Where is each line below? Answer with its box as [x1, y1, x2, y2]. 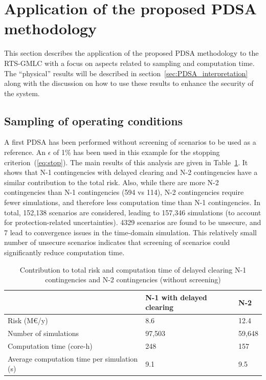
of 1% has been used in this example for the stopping [53, 147, 220, 158]
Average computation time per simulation [8, 353, 138, 364]
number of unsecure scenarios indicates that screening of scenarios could [4, 237, 230, 248]
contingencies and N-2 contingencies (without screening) [45, 274, 221, 285]
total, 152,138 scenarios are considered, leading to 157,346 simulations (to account [4, 207, 261, 217]
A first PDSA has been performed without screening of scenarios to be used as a [4, 137, 256, 147]
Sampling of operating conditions [4, 113, 183, 128]
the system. [4, 87, 40, 98]
